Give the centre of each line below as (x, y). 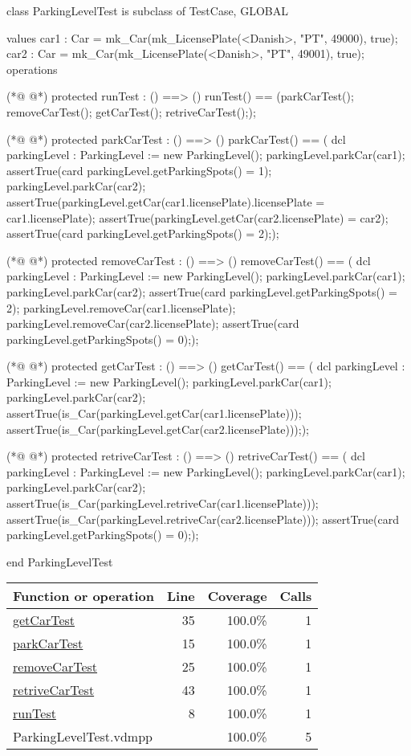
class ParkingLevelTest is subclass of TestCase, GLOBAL (147, 10)
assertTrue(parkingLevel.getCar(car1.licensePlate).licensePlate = (166, 201)
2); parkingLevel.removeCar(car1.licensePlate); (121, 307)
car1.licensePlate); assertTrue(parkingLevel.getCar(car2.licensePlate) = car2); (197, 217)
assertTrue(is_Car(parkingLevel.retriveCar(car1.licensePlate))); (163, 503)
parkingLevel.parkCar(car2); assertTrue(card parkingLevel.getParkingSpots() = (202, 291)
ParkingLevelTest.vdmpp (83, 737)
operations (32, 69)
